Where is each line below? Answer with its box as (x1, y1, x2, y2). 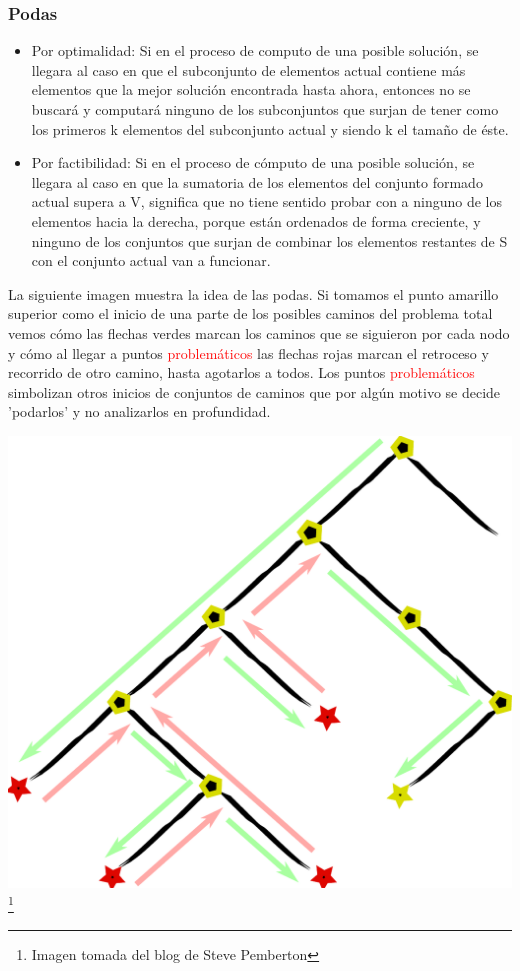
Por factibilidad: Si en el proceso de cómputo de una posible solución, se (31, 152, 475, 173)
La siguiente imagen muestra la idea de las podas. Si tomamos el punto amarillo (8, 283, 499, 304)
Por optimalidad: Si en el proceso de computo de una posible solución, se (31, 40, 479, 61)
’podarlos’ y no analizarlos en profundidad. (8, 401, 271, 422)
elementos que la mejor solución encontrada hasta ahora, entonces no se (31, 79, 471, 100)
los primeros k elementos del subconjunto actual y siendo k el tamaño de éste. (31, 118, 509, 139)
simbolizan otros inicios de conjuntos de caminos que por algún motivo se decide (8, 381, 501, 402)
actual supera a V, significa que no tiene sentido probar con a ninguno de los (31, 191, 503, 212)
